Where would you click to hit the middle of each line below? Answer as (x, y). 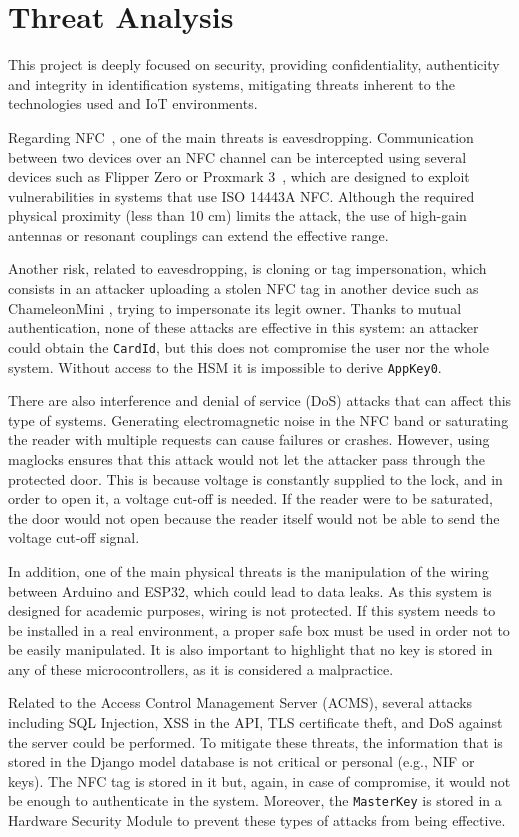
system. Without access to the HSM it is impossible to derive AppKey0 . (225, 366)
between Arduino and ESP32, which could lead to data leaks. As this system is (250, 590)
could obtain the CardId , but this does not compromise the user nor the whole (248, 346)
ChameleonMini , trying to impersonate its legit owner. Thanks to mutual (235, 307)
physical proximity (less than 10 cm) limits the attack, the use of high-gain (237, 215)
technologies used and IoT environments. (133, 103)
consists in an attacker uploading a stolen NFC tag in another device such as (243, 288)
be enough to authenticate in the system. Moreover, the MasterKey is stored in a (255, 800)
